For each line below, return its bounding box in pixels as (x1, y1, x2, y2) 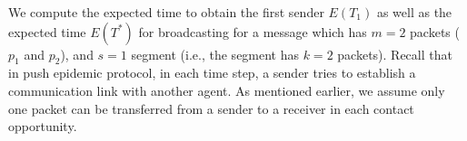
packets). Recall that (337, 44, 452, 63)
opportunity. (8, 117, 77, 136)
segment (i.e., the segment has (131, 44, 300, 63)
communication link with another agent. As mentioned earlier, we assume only (8, 80, 445, 99)
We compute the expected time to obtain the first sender (8, 3, 324, 21)
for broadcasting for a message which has (138, 22, 367, 41)
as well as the (376, 3, 452, 21)
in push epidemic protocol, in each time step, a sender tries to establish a (8, 63, 416, 82)
